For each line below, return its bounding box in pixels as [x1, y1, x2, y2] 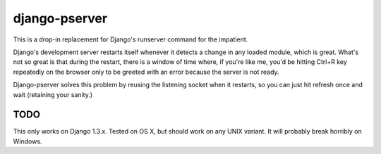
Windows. [13, 137, 42, 146]
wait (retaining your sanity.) [13, 90, 93, 98]
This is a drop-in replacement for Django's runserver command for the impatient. [13, 35, 248, 44]
